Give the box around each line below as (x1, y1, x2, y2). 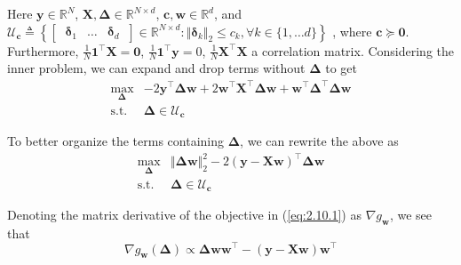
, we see (389, 205, 433, 224)
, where (332, 21, 372, 40)
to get (325, 59, 358, 77)
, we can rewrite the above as (240, 132, 399, 150)
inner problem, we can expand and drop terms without (7, 59, 306, 77)
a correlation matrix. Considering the (251, 41, 455, 60)
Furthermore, (7, 41, 79, 60)
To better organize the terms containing (7, 132, 225, 150)
